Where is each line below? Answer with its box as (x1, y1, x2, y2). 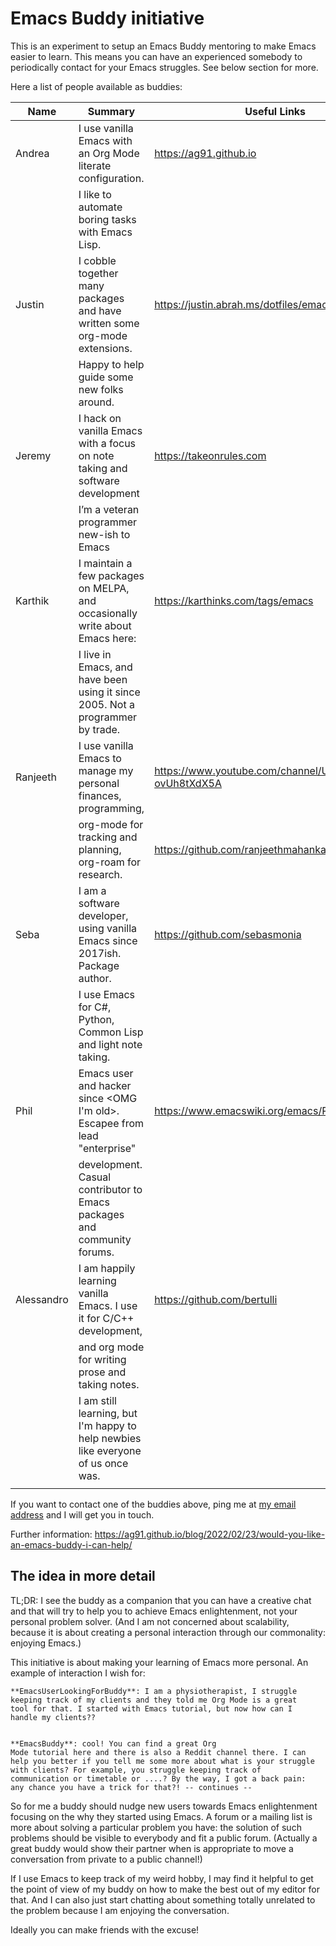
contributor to (78, 1182, 143, 1196)
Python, (78, 1012, 115, 1026)
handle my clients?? (10, 1712, 97, 1722)
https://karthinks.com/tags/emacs (154, 593, 314, 607)
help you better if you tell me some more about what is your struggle (10, 1756, 315, 1766)
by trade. (78, 722, 121, 736)
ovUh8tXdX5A (154, 776, 222, 790)
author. (78, 971, 112, 985)
